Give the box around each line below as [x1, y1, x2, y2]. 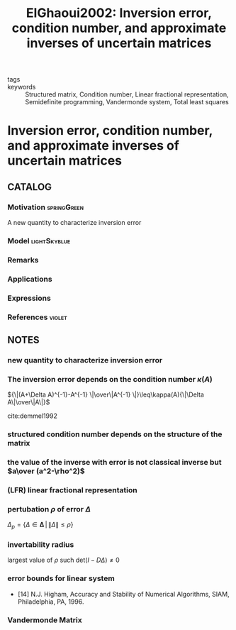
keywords [7, 83, 36, 92]
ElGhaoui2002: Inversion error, [26, 5, 213, 21]
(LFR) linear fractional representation [7, 485, 137, 495]
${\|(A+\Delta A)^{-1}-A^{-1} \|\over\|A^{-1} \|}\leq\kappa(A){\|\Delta [7, 390, 204, 399]
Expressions [7, 293, 51, 303]
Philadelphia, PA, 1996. [17, 597, 84, 606]
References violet [7, 312, 67, 322]
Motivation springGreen [7, 202, 84, 212]
